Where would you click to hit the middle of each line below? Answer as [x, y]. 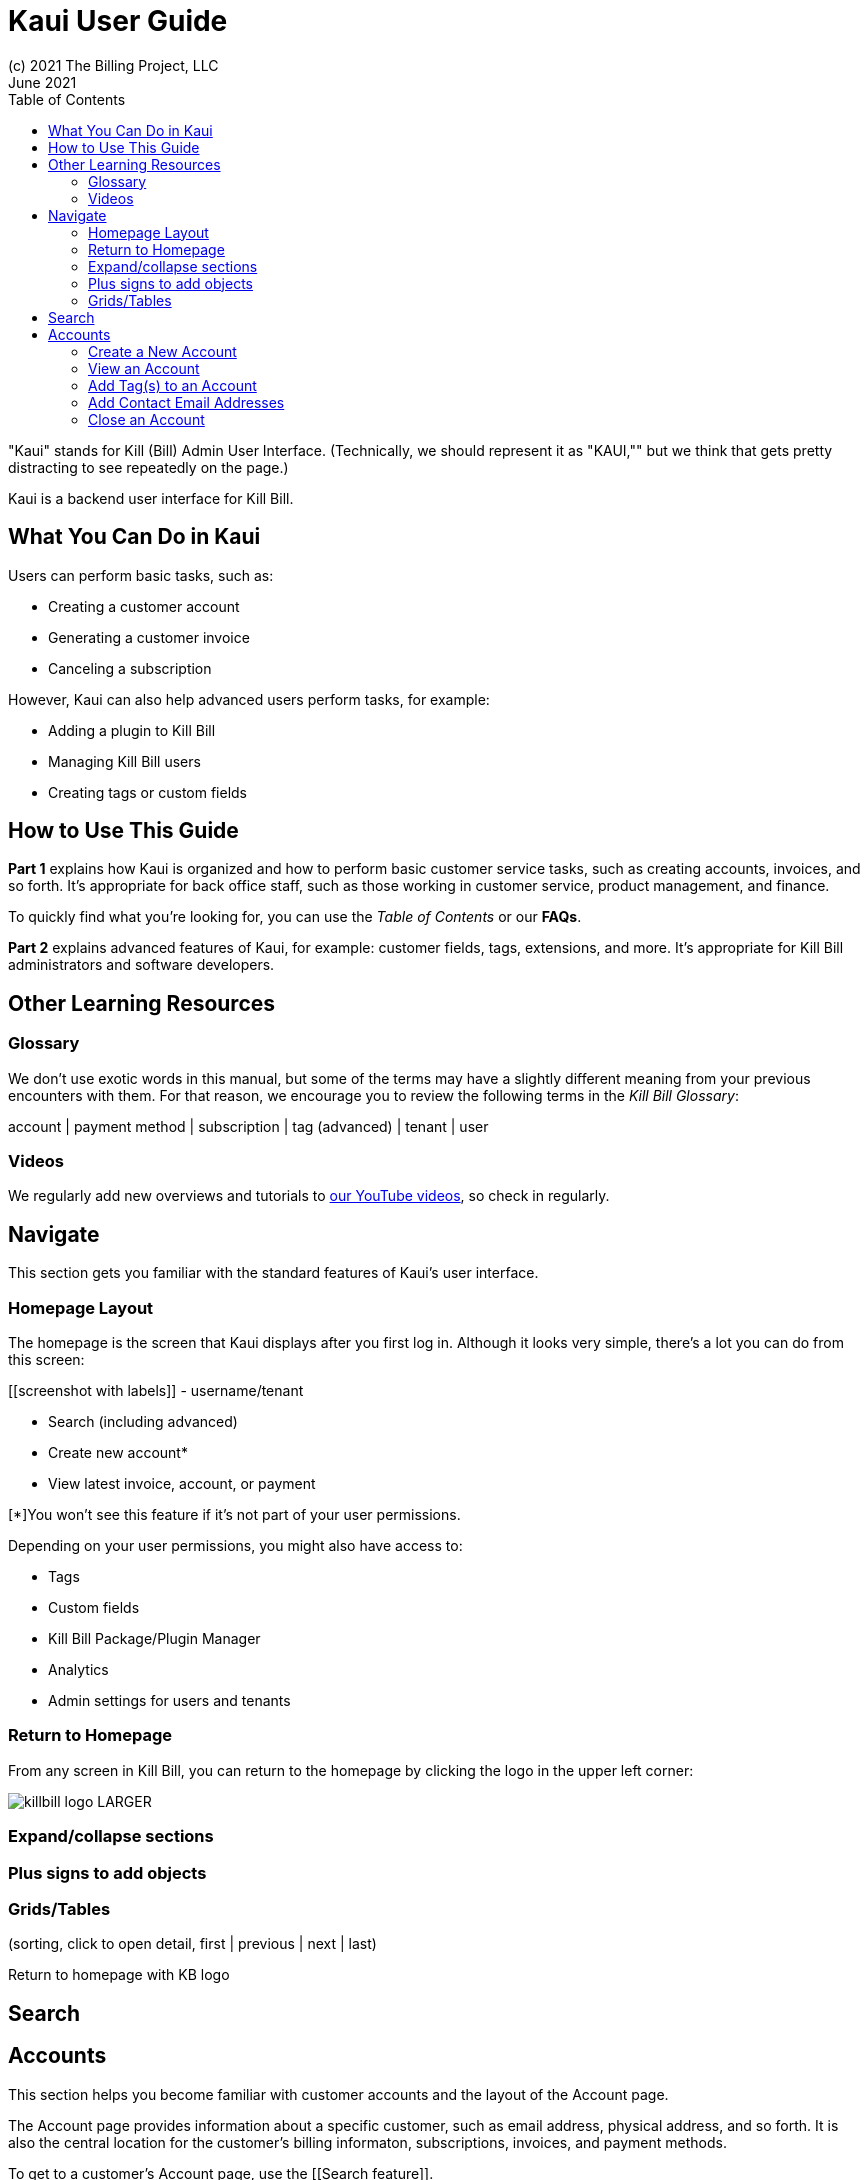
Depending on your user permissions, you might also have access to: [235, 1545]
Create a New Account [162, 351]
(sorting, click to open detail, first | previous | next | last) [192, 1944]
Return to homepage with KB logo [119, 1975]
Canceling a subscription [130, 668]
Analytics [78, 1669]
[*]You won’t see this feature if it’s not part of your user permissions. [234, 1514]
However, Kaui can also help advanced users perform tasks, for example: [249, 699]
